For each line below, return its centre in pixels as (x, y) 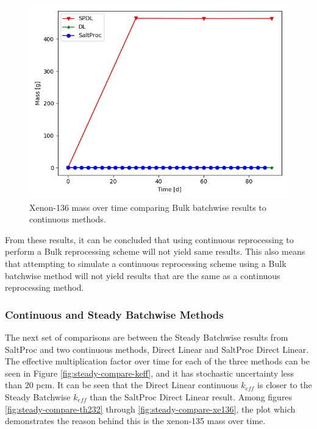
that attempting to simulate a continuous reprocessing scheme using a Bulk (146, 263)
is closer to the (285, 385)
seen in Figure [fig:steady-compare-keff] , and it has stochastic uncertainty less (150, 373)
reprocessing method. (45, 287)
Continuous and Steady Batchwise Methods (114, 314)
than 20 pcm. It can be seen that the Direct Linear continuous (122, 385)
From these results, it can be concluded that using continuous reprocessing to (149, 239)
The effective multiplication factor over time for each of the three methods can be (157, 361)
